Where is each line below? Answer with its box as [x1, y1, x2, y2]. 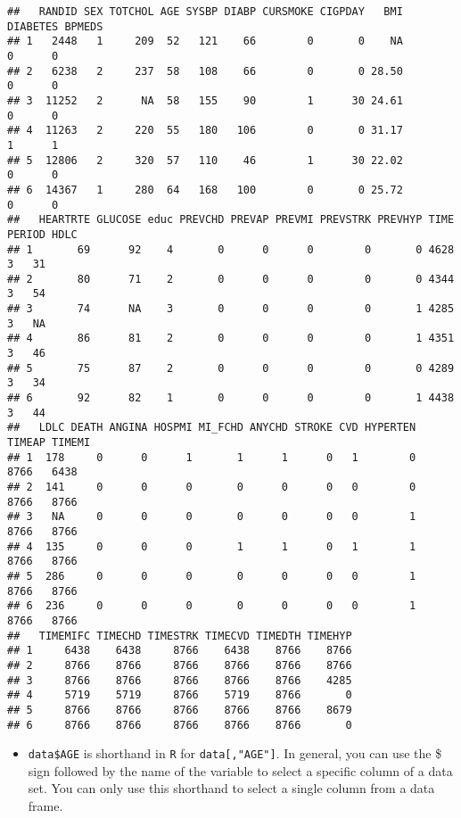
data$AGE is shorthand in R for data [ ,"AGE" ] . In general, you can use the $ [28, 744, 442, 763]
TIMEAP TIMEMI [7, 436, 91, 450]
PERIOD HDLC [7, 227, 78, 241]
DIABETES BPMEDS [7, 20, 103, 33]
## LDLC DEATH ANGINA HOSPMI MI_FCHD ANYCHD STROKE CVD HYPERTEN [7, 421, 416, 434]
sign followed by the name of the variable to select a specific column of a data [28, 761, 453, 780]
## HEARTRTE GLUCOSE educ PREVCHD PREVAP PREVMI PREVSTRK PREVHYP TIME [7, 213, 455, 227]
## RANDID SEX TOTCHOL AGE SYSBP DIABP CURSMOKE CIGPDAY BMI [7, 5, 403, 18]
